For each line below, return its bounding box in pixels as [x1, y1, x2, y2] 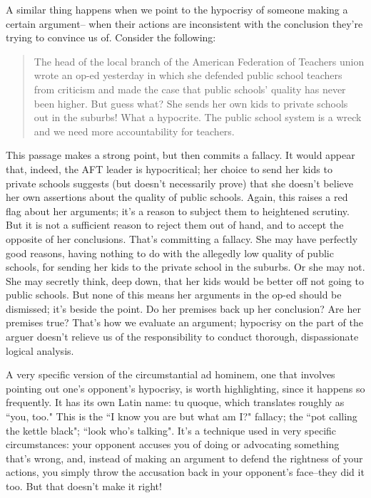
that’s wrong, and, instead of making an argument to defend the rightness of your [6, 450, 363, 465]
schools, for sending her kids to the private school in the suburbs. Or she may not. [6, 259, 365, 274]
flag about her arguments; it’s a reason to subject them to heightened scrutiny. [6, 203, 350, 218]
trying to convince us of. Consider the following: [6, 30, 216, 45]
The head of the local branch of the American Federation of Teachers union [34, 53, 365, 68]
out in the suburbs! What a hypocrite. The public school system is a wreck [34, 110, 362, 125]
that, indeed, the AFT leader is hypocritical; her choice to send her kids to [6, 161, 332, 176]
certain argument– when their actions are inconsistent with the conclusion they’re [6, 16, 363, 31]
